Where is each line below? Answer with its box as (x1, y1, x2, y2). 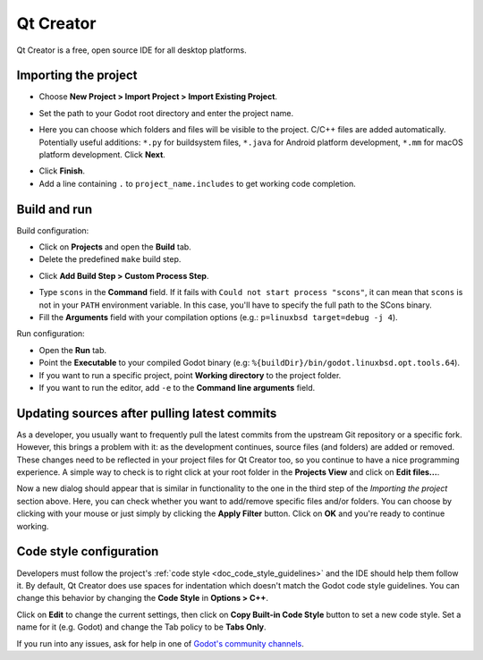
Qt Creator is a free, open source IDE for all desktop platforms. (16, 45, 247, 55)
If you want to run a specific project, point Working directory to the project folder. (38, 369, 342, 380)
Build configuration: (16, 224, 89, 236)
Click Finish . (38, 165, 85, 176)
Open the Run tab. (38, 344, 107, 355)
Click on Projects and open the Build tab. (38, 241, 191, 252)
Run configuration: (16, 328, 85, 339)
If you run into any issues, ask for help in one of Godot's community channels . (16, 638, 304, 648)
